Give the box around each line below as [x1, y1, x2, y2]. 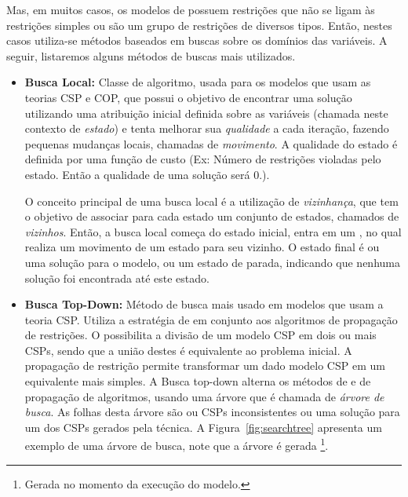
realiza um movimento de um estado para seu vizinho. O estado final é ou [24, 239, 380, 255]
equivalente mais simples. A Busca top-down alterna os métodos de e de [24, 373, 371, 389]
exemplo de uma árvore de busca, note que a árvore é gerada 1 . [24, 435, 329, 454]
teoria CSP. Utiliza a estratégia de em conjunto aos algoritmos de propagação [24, 311, 398, 327]
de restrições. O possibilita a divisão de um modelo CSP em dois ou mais [24, 327, 377, 343]
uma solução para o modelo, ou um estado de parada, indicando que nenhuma [24, 254, 400, 270]
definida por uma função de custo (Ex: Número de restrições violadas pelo [24, 151, 381, 167]
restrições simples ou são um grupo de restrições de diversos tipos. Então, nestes [6, 16, 392, 33]
